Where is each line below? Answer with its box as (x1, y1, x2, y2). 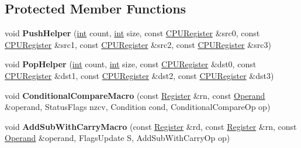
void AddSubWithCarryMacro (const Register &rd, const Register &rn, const (5, 120, 297, 132)
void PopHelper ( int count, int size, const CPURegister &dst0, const (5, 58, 257, 70)
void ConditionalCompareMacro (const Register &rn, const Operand (5, 89, 265, 101)
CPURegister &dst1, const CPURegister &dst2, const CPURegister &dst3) (5, 69, 274, 81)
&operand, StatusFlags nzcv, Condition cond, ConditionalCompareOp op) (5, 101, 271, 113)
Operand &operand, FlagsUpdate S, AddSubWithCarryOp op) (5, 132, 230, 144)
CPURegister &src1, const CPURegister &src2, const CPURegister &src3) (5, 38, 271, 50)
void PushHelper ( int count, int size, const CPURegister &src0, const (5, 27, 260, 39)
